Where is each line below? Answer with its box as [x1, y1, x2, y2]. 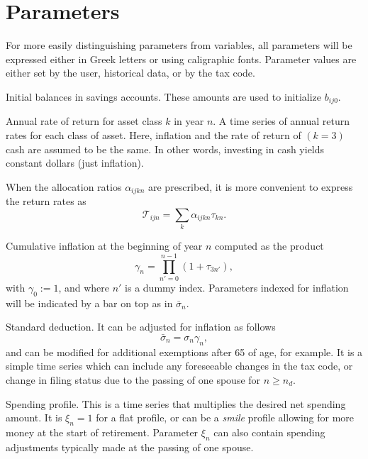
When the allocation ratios [6, 179, 122, 194]
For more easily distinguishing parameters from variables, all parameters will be [6, 38, 352, 52]
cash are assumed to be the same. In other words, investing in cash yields [6, 141, 325, 156]
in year [174, 114, 204, 128]
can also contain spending [213, 425, 325, 439]
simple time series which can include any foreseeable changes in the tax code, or [6, 358, 353, 373]
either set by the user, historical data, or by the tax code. [6, 65, 255, 80]
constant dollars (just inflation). [6, 155, 144, 170]
